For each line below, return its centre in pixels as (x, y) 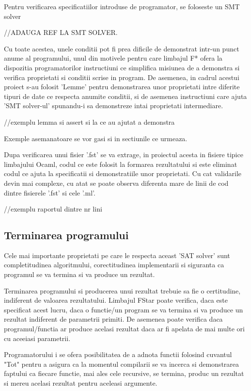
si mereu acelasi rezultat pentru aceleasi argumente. (81, 383)
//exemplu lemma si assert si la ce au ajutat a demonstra (89, 122)
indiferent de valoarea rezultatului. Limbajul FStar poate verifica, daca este (116, 300)
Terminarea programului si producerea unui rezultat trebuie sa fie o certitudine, (122, 290)
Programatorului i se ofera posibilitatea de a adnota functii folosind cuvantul (118, 354)
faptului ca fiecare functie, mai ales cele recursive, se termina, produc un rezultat (124, 373)
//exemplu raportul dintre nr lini (53, 209)
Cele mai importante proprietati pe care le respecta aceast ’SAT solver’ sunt (117, 255)
